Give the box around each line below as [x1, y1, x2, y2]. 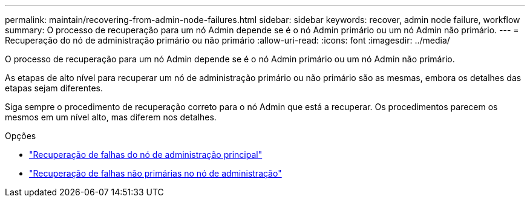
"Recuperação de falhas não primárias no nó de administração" [29, 168, 282, 178]
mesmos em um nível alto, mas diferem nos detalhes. [5, 112, 217, 122]
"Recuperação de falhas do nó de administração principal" [29, 149, 263, 160]
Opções [5, 131, 36, 141]
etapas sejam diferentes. [5, 83, 103, 93]
